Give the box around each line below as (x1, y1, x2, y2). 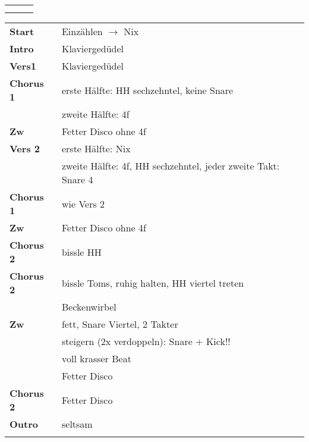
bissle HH (61, 244, 102, 259)
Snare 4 (61, 173, 93, 186)
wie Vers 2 (61, 196, 105, 211)
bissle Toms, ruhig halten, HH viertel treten (61, 275, 244, 290)
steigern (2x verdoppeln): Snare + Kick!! (61, 334, 231, 348)
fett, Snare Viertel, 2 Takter (61, 317, 178, 331)
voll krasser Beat (61, 352, 131, 365)
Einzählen (61, 24, 103, 38)
